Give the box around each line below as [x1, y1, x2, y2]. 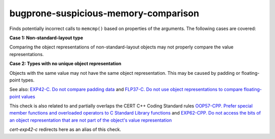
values [21, 93, 36, 99]
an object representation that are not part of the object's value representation [9, 117, 172, 123]
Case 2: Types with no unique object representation [9, 61, 122, 67]
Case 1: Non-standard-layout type [9, 35, 84, 41]
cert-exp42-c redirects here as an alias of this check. [9, 126, 122, 132]
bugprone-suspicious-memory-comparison [9, 8, 200, 19]
